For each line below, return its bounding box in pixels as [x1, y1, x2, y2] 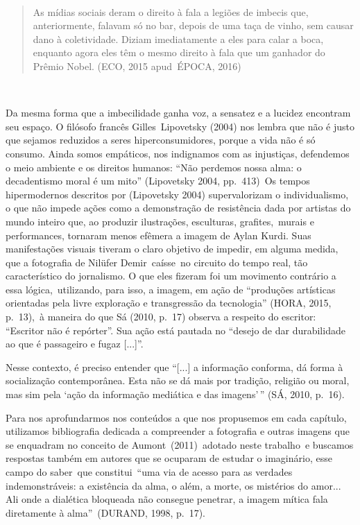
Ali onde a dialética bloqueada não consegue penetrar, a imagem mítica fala [6, 492, 328, 506]
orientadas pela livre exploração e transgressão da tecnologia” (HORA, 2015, [6, 295, 332, 310]
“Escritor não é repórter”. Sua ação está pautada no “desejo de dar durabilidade [6, 322, 345, 337]
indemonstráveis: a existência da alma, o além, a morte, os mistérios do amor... [6, 478, 341, 492]
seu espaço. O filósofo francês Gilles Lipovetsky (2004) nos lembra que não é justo [6, 119, 355, 133]
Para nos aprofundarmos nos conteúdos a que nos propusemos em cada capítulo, [6, 410, 347, 424]
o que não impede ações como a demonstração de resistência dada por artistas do [6, 200, 351, 215]
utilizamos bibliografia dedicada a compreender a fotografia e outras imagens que [6, 424, 350, 438]
